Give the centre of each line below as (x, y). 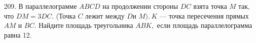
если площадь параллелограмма (204, 25)
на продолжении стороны (140, 6)
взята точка (210, 6)
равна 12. (18, 34)
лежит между (105, 15)
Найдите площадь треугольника (86, 25)
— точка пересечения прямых (204, 15)
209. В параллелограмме (40, 6)
